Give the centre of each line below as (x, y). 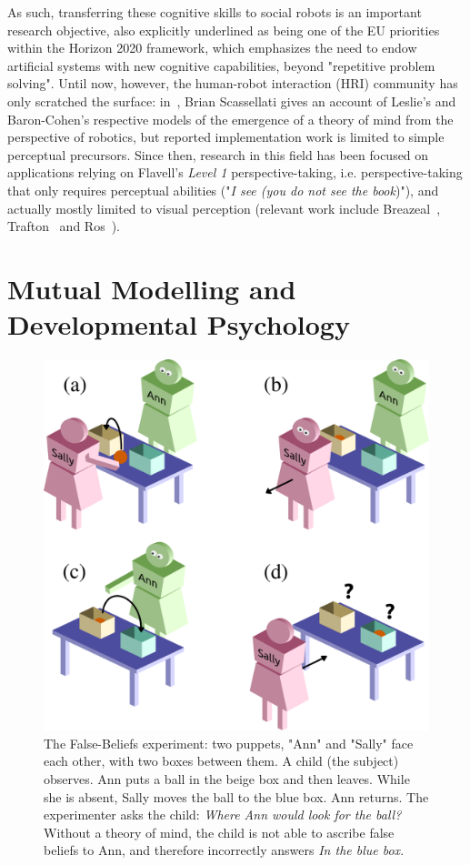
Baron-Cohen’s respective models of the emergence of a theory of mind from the (230, 119)
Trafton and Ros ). (64, 226)
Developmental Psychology (179, 324)
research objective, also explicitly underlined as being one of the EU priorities (224, 30)
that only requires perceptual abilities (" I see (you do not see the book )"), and (223, 190)
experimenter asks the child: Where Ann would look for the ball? (223, 815)
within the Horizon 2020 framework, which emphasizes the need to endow (212, 48)
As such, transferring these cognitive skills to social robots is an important (215, 12)
